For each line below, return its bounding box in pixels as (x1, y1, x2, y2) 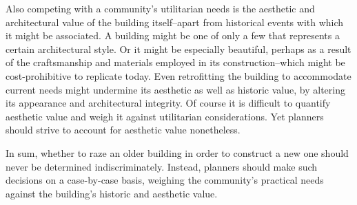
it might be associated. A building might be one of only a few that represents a (6, 28, 340, 43)
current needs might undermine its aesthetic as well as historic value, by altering (6, 82, 345, 96)
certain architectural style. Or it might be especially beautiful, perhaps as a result (6, 41, 351, 56)
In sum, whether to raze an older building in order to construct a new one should (6, 145, 349, 160)
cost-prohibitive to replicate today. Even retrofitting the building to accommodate (6, 68, 351, 83)
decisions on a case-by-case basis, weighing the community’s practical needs (6, 173, 324, 187)
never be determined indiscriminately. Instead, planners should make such (6, 159, 318, 173)
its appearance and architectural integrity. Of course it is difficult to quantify (6, 96, 331, 110)
